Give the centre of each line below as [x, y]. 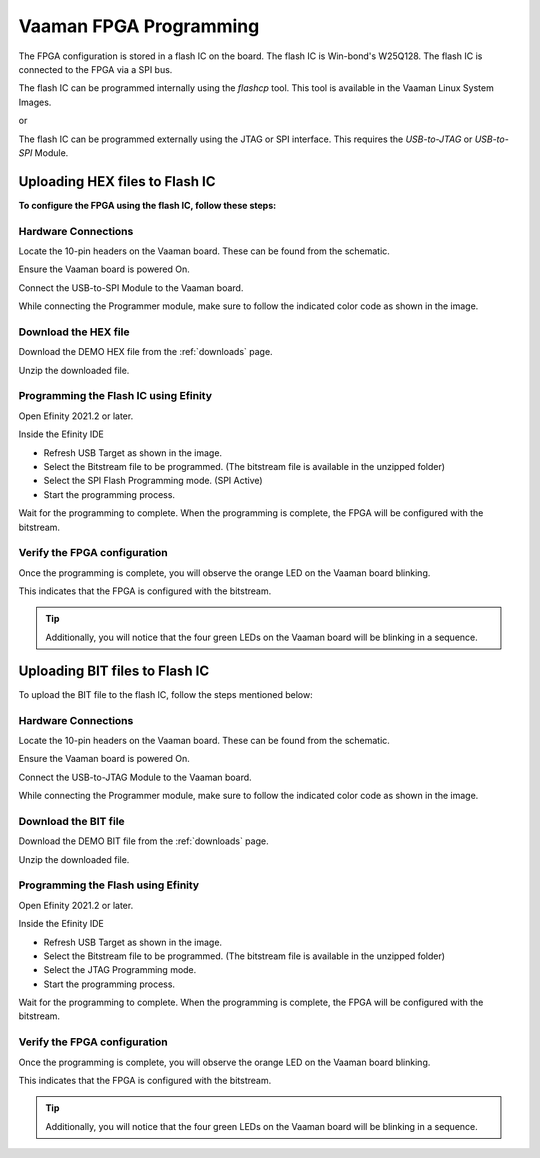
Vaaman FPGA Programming [139, 26]
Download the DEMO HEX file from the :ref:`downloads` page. [146, 352]
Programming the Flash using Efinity [109, 885]
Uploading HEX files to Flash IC [117, 181]
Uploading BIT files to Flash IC [114, 670]
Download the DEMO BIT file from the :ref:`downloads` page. [143, 841]
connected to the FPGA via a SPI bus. [95, 69]
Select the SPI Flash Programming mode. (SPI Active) [153, 481]
